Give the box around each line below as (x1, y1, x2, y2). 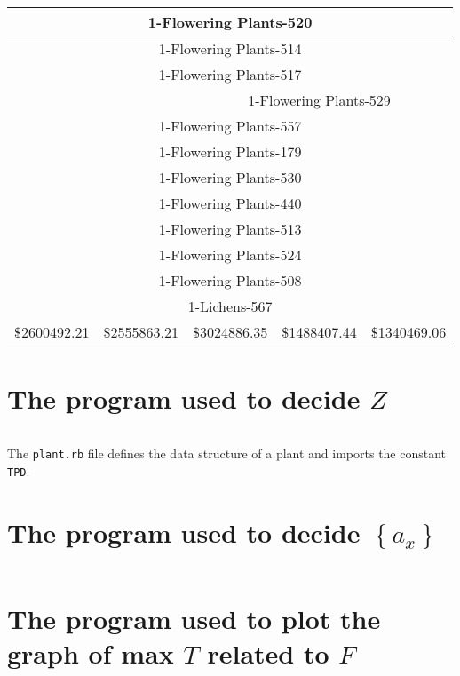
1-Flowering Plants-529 (248, 90, 391, 110)
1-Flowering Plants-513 (158, 219, 302, 239)
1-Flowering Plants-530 (158, 167, 302, 187)
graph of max (7, 634, 174, 671)
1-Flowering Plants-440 (158, 193, 302, 213)
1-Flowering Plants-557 (158, 115, 302, 136)
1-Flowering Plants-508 (158, 270, 302, 290)
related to (207, 634, 329, 671)
